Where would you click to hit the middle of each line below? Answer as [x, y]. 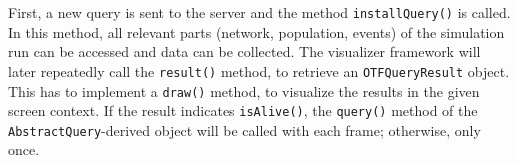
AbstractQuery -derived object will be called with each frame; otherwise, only [244, 129]
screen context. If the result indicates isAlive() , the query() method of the [243, 110]
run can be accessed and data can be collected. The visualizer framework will [244, 51]
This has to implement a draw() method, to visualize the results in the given [244, 90]
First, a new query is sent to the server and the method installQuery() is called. [259, 12]
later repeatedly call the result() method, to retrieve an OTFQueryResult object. [259, 70]
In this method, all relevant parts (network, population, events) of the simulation [256, 31]
